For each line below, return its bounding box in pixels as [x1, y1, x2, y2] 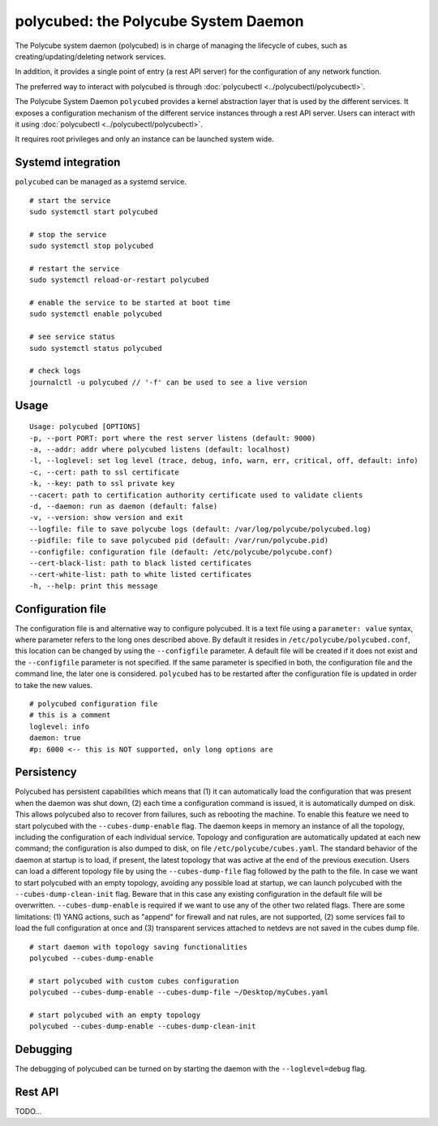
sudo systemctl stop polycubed [29, 241, 154, 251]
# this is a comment [29, 711, 111, 720]
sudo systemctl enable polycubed [29, 310, 162, 318]
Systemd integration [15, 155, 121, 170]
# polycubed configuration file [29, 699, 158, 708]
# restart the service [29, 264, 120, 273]
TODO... [15, 1107, 42, 1116]
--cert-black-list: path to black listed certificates [29, 558, 252, 568]
